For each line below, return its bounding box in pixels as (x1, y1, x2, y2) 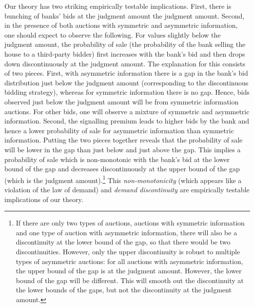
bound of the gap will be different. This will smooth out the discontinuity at (16, 275, 244, 285)
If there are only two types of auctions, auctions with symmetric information (16, 218, 245, 228)
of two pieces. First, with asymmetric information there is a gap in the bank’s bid (4, 68, 248, 78)
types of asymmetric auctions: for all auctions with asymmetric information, (16, 256, 243, 266)
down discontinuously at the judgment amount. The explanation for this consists (4, 58, 246, 68)
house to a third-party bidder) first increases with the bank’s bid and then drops (4, 48, 245, 59)
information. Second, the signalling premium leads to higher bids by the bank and (4, 116, 250, 126)
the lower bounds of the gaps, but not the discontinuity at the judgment (16, 285, 232, 295)
